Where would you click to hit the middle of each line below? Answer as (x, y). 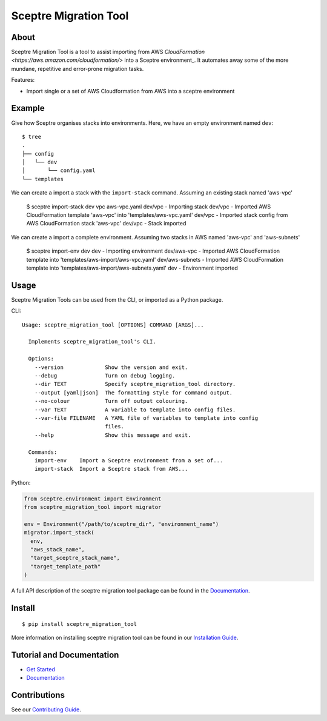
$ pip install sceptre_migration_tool (80, 624)
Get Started (41, 669)
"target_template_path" (66, 566)
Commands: (43, 452)
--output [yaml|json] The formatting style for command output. (134, 393)
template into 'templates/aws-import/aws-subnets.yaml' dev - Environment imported (132, 268)
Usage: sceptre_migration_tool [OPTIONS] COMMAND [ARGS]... (113, 325)
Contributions (38, 695)
